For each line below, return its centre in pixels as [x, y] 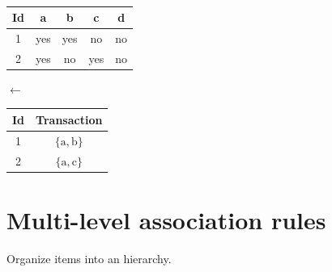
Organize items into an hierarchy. [89, 258]
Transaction [69, 119]
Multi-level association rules [166, 219]
